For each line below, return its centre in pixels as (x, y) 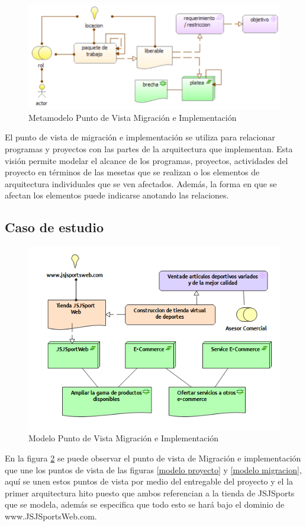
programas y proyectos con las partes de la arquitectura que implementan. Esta (149, 148)
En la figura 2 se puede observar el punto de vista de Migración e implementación (153, 458)
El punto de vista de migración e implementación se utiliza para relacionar (140, 137)
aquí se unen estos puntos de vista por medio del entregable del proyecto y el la (149, 481)
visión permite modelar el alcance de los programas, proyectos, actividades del (146, 160)
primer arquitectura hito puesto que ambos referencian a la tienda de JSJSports (150, 493)
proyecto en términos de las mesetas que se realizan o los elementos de (132, 172)
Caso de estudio (54, 227)
